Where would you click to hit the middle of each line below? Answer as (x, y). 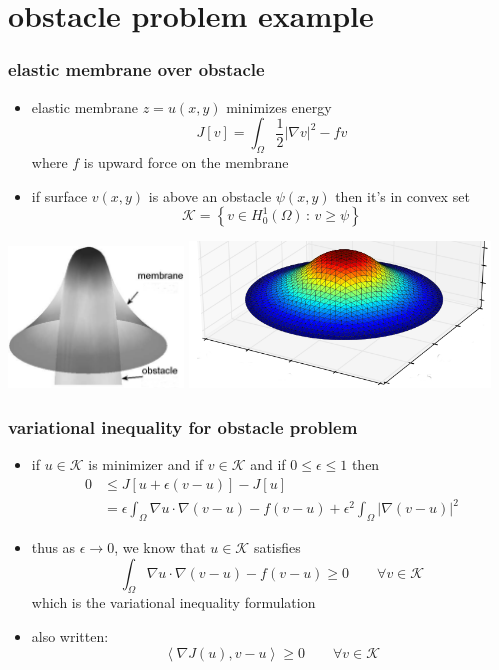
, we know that (160, 546)
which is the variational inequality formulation (173, 602)
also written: (70, 635)
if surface (59, 195)
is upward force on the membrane (186, 161)
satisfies (277, 546)
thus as (53, 546)
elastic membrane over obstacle (136, 69)
